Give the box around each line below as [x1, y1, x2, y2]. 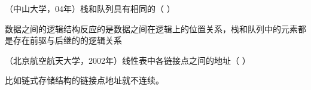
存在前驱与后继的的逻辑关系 [13, 34, 122, 46]
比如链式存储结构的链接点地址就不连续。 [5, 74, 164, 86]
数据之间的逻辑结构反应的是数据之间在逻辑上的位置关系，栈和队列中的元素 [5, 22, 298, 35]
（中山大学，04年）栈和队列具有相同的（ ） [5, 2, 175, 14]
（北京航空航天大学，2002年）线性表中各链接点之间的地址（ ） [5, 54, 251, 66]
